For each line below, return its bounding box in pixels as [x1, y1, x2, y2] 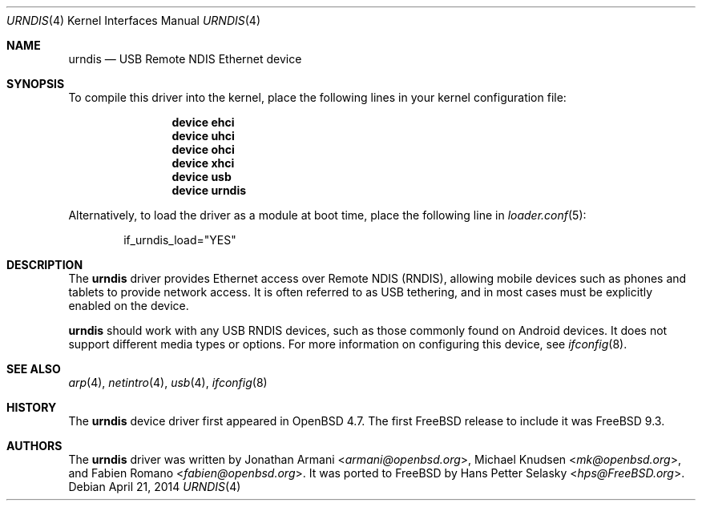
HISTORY [6, 400, 57, 414]
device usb [171, 170, 232, 183]
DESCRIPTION [6, 258, 83, 272]
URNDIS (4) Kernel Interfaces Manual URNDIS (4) [6, 14, 261, 27]
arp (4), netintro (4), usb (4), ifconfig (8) [68, 376, 268, 389]
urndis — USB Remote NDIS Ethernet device [68, 52, 302, 66]
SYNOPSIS [6, 77, 65, 91]
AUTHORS [6, 439, 63, 453]
